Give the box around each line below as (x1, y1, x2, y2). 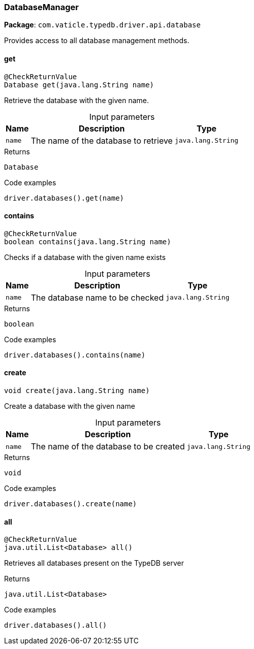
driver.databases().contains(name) (4, 350, 146, 359)
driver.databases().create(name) (4, 500, 137, 508)
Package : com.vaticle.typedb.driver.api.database (4, 20, 201, 29)
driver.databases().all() (4, 621, 107, 630)
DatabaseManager (4, 2, 79, 12)
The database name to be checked (30, 292, 164, 303)
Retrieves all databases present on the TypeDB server (4, 559, 184, 568)
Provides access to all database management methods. (4, 36, 189, 45)
